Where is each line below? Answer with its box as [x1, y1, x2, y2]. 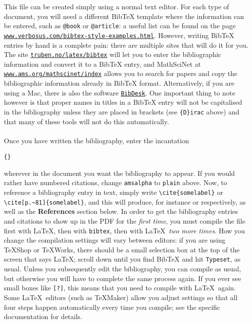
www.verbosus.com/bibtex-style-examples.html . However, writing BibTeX [4, 30, 234, 40]
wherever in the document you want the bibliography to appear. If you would [4, 168, 235, 178]
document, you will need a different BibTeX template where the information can [4, 11, 244, 21]
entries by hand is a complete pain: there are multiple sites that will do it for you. [4, 39, 249, 50]
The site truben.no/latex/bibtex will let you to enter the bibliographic [4, 49, 221, 59]
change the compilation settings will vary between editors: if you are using [4, 235, 226, 245]
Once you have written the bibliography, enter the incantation [4, 135, 189, 145]
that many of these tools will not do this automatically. [4, 116, 169, 126]
